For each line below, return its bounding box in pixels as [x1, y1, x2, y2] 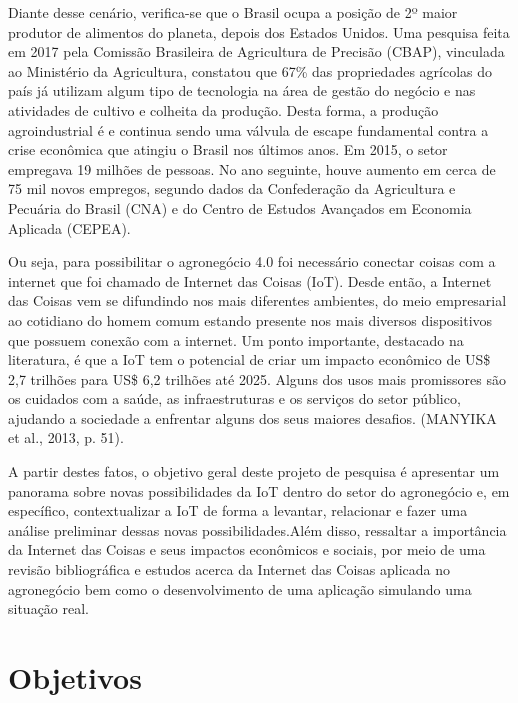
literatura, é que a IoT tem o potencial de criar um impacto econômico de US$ [8, 349, 491, 370]
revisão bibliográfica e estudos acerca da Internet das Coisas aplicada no [8, 559, 450, 580]
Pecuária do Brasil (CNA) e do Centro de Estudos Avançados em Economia [8, 197, 472, 218]
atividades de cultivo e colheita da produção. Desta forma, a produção [8, 99, 439, 120]
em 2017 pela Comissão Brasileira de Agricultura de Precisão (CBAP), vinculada [8, 41, 505, 62]
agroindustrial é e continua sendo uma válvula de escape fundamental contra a [8, 119, 489, 140]
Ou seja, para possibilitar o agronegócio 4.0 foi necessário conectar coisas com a [8, 251, 496, 272]
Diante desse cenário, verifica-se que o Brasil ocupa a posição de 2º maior [8, 2, 458, 22]
